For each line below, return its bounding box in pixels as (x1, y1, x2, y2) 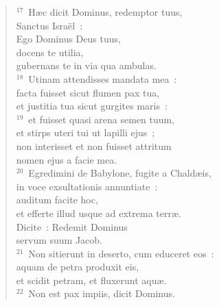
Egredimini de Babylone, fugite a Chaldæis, (28, 166, 211, 180)
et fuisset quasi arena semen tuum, (28, 112, 175, 126)
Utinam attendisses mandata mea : (28, 71, 177, 86)
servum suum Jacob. (16, 233, 103, 247)
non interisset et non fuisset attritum (16, 138, 172, 153)
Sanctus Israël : (16, 18, 83, 32)
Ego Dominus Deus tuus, (16, 31, 121, 46)
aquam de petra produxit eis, (16, 259, 139, 274)
